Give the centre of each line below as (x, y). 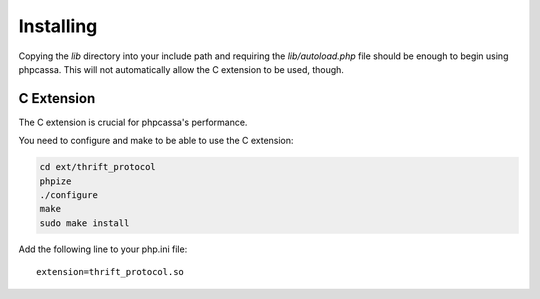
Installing (58, 26)
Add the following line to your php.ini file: (103, 249)
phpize (55, 181)
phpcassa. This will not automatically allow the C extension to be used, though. (181, 69)
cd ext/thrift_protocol (98, 167)
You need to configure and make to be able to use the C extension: (156, 141)
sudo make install (84, 223)
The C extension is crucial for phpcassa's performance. (133, 122)
